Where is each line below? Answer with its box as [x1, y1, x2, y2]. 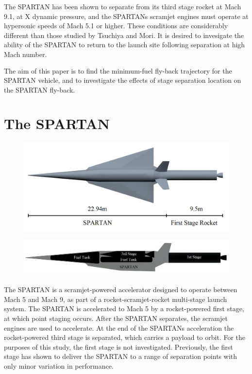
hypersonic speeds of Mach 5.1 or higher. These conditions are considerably [4, 20, 228, 31]
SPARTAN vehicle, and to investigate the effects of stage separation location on [4, 75, 241, 85]
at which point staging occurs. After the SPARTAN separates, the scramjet [4, 313, 228, 323]
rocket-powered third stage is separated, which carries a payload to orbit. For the [4, 332, 246, 342]
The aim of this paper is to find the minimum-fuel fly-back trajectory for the [4, 65, 232, 75]
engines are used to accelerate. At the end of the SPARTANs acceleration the [4, 322, 234, 333]
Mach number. [4, 49, 47, 59]
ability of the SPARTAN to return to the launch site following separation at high [4, 39, 245, 50]
